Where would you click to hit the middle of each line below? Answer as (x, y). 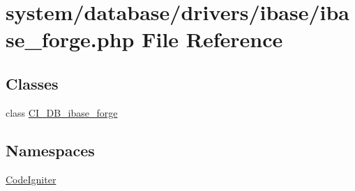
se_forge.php (70, 39)
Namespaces (50, 150)
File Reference (212, 39)
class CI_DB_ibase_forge (62, 112)
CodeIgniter (31, 179)
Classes (32, 83)
